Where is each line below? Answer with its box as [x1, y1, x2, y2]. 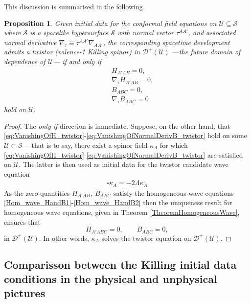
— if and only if [52, 56, 102, 66]
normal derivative [4, 37, 57, 47]
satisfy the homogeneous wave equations [113, 187, 234, 198]
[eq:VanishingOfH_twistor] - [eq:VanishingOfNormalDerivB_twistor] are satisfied [4, 149, 243, 160]
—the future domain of [172, 47, 241, 57]
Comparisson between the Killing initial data [4, 256, 237, 272]
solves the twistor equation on [101, 233, 191, 243]
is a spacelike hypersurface [30, 27, 109, 38]
